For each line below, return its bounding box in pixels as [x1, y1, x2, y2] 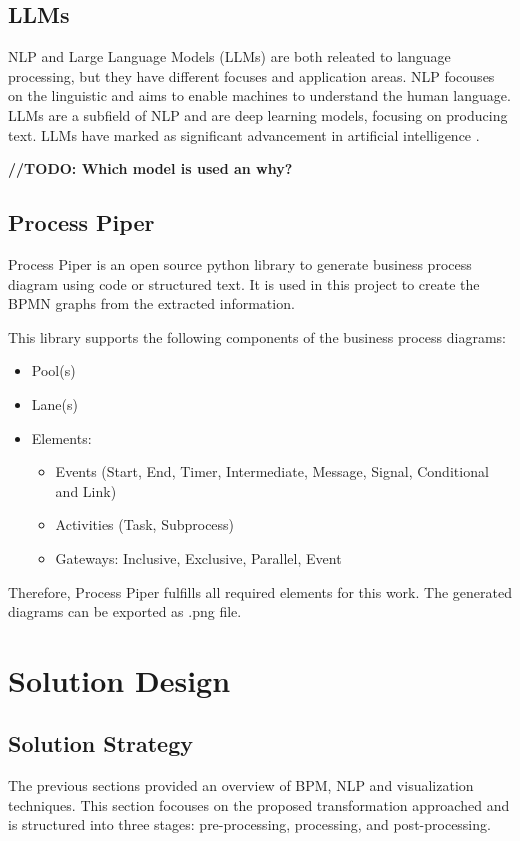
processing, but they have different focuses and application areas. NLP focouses [8, 65, 495, 86]
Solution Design [8, 659, 231, 700]
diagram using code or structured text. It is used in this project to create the [8, 273, 480, 294]
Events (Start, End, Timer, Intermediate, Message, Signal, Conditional [55, 461, 489, 482]
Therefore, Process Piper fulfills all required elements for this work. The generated [8, 581, 512, 602]
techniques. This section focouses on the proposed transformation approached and [8, 794, 510, 815]
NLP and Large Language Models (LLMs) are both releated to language [8, 46, 451, 67]
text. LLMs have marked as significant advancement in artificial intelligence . [8, 124, 480, 145]
